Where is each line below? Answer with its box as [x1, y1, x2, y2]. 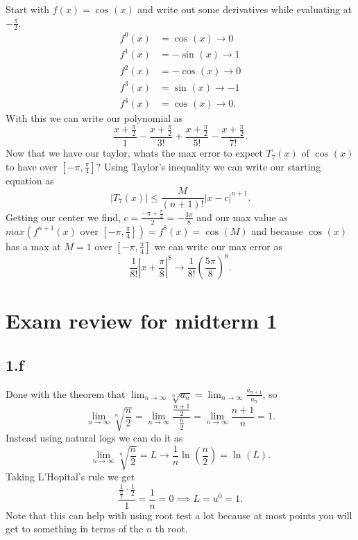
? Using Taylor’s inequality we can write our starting [96, 159, 321, 173]
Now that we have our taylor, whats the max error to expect [6, 146, 263, 160]
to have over [6, 159, 58, 173]
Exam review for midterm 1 [6, 306, 278, 335]
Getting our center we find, [6, 209, 121, 224]
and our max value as [196, 209, 288, 224]
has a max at [6, 238, 61, 253]
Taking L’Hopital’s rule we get [6, 469, 135, 483]
